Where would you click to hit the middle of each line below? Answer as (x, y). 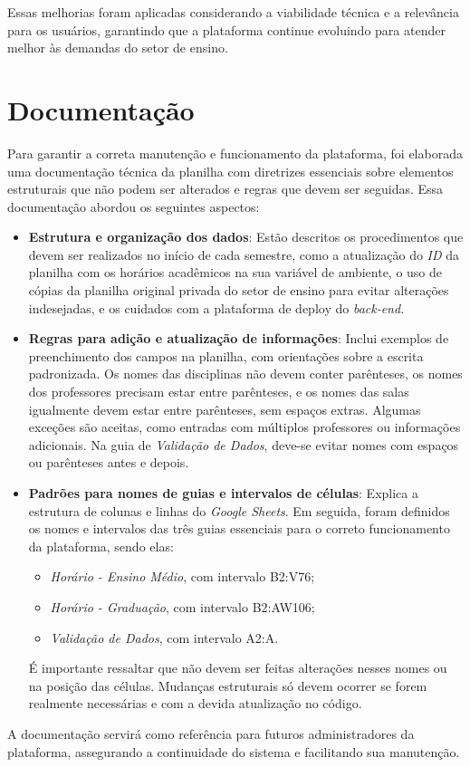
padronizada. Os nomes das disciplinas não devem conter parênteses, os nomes (245, 374)
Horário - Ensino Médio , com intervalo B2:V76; (182, 576)
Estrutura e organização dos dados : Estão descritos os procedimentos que (246, 237)
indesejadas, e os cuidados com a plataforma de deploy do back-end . (216, 307)
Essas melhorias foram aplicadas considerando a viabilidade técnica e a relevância (233, 12)
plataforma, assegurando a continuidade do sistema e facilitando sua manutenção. (234, 751)
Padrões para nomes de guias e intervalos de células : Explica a (223, 493)
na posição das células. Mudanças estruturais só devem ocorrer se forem (228, 685)
